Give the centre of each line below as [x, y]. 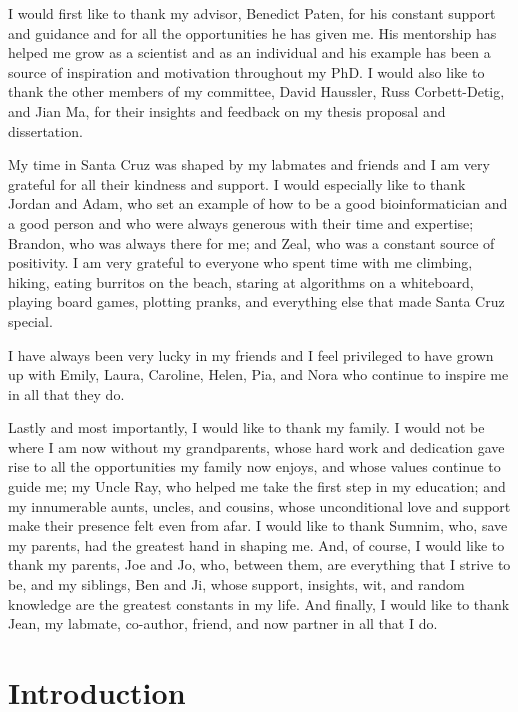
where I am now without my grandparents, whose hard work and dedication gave [256, 446]
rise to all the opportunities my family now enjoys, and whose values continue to [254, 466]
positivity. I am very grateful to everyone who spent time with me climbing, [240, 262]
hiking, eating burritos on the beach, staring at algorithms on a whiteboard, [241, 281]
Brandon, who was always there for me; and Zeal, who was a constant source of [251, 242]
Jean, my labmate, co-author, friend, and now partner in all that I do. [223, 623]
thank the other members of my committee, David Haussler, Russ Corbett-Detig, [256, 91]
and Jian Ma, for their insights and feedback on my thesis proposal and [227, 110]
